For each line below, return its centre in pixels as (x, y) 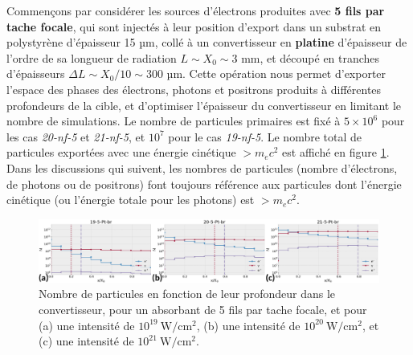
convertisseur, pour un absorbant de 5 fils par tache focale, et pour (203, 309)
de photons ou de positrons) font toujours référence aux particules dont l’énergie (204, 184)
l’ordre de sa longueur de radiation (92, 57)
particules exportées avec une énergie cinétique (121, 152)
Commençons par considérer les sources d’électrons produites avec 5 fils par (196, 10)
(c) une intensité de (86, 341)
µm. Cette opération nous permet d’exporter (276, 73)
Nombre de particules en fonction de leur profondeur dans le (187, 294)
